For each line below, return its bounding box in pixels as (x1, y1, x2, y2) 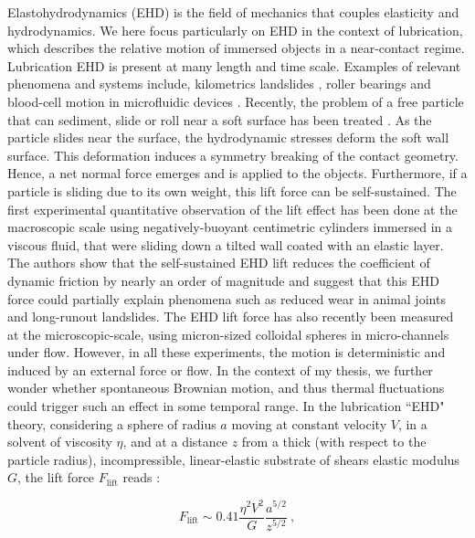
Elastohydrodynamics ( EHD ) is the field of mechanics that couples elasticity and (7, 3, 459, 21)
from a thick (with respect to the (241, 432, 427, 451)
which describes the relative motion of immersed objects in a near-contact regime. (7, 38, 465, 58)
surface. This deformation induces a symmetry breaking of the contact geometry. (7, 145, 459, 164)
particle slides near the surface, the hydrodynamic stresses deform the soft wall (7, 128, 449, 147)
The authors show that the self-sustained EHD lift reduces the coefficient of (7, 253, 430, 272)
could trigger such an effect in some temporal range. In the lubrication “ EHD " (7, 396, 445, 416)
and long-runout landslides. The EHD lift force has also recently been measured (7, 307, 454, 326)
